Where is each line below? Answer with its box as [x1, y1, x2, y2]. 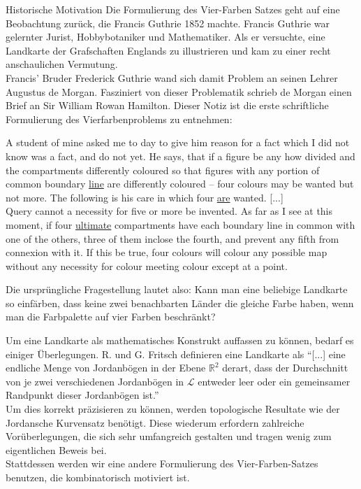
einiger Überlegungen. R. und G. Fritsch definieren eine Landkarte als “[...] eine [6, 346, 346, 361]
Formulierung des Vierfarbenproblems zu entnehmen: [6, 111, 233, 126]
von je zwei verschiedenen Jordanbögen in [6, 374, 184, 388]
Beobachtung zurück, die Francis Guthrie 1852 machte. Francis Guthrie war [6, 15, 330, 30]
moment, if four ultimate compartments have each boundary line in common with [6, 217, 355, 232]
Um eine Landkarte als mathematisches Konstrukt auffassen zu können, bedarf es [6, 333, 354, 348]
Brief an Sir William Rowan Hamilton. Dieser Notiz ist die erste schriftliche [6, 98, 329, 113]
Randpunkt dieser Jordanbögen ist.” [6, 388, 159, 402]
